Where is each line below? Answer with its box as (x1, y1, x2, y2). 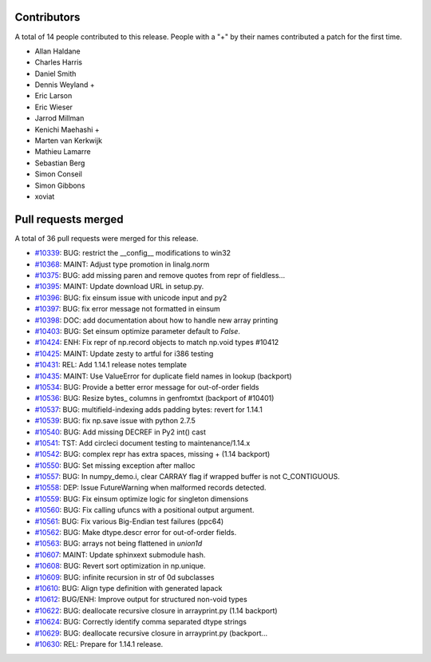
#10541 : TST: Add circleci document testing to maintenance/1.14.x (34, 438, 251, 447)
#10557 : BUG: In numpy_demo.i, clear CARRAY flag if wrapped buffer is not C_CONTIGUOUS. (34, 472, 341, 482)
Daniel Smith (34, 69, 77, 78)
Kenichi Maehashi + (34, 125, 100, 134)
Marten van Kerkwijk (34, 136, 103, 145)
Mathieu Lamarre (34, 147, 91, 157)
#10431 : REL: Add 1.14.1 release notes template (34, 360, 188, 370)
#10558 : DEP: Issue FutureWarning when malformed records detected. (34, 483, 267, 493)
